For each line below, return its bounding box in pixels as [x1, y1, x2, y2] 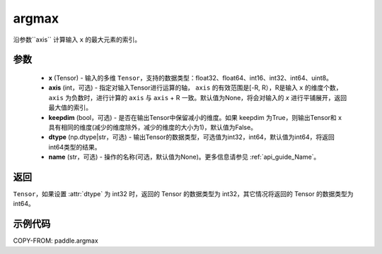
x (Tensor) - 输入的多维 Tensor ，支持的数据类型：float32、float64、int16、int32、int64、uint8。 [48, 73, 332, 82]
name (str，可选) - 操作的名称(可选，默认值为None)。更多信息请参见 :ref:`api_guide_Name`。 [48, 152, 320, 162]
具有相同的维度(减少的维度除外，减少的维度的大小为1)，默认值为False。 [48, 123, 257, 131]
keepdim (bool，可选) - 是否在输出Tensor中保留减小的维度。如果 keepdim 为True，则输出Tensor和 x [48, 113, 342, 121]
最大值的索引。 [48, 103, 92, 112]
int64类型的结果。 [48, 143, 101, 151]
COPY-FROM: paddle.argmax [13, 236, 98, 245]
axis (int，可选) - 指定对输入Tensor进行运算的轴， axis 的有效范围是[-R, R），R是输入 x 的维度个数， [48, 83, 342, 92]
